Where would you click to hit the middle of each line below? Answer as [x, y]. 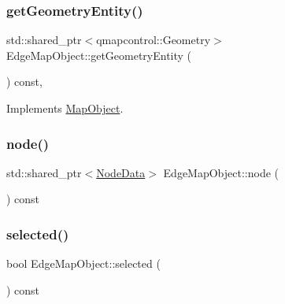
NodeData [121, 172]
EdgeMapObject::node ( [221, 172]
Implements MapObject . [65, 108]
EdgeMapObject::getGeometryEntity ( [99, 55]
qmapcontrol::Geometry [154, 40]
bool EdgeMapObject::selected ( [83, 263]
